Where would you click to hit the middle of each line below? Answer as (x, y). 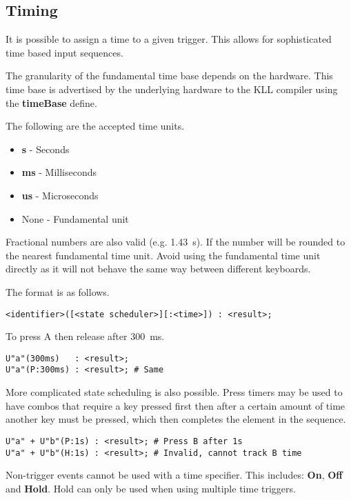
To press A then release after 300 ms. (85, 336)
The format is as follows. (58, 291)
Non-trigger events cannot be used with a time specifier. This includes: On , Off (174, 475)
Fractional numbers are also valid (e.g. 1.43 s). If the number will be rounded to (175, 242)
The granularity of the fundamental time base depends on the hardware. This (169, 76)
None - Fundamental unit (75, 218)
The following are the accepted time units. (95, 126)
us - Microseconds (60, 195)
